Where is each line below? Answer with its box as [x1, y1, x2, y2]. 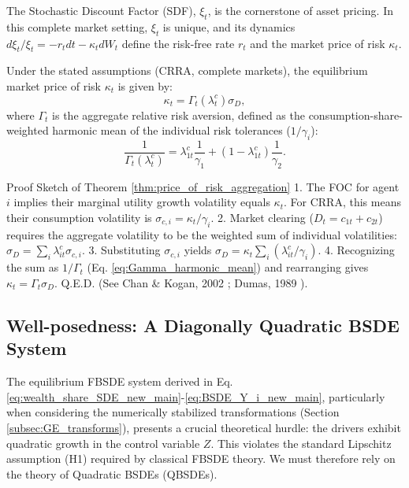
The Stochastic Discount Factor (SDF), [6, 2, 196, 18]
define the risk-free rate [121, 35, 235, 51]
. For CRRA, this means [284, 194, 401, 210]
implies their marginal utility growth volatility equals [13, 194, 270, 210]
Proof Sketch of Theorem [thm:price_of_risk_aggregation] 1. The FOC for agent [6, 178, 400, 194]
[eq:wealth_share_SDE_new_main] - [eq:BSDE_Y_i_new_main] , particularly [6, 388, 385, 405]
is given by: [117, 77, 173, 94]
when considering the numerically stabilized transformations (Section [6, 404, 340, 420]
